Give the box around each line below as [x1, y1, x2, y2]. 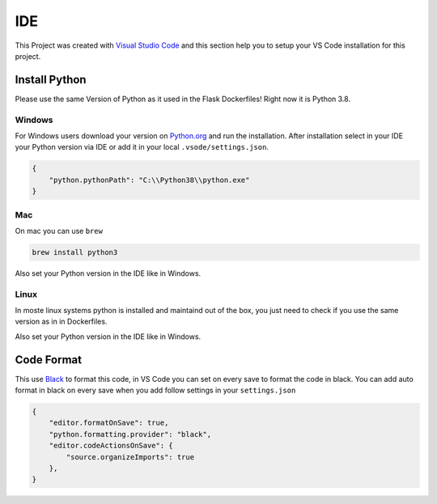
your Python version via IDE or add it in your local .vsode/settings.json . [15, 142, 269, 152]
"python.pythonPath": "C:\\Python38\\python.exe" [49, 175, 250, 184]
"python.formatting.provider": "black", [49, 430, 212, 438]
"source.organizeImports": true [66, 452, 194, 461]
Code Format [15, 353, 83, 366]
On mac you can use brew [15, 226, 103, 235]
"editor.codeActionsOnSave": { [49, 441, 173, 451]
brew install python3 [32, 248, 118, 256]
